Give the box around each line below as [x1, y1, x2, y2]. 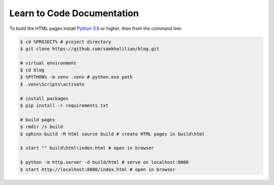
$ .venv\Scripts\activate [20, 81, 85, 87]
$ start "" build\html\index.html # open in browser [20, 145, 154, 151]
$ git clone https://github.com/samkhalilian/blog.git [20, 46, 159, 52]
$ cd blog [20, 67, 45, 73]
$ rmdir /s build [20, 124, 63, 130]
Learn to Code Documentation [9, 8, 139, 19]
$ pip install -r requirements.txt [20, 103, 109, 108]
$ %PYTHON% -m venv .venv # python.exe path [20, 74, 133, 80]
